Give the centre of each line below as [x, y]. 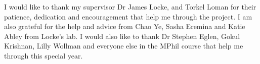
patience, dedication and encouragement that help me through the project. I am [128, 16]
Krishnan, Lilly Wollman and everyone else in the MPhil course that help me [124, 46]
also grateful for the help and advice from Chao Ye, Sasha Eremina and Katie [125, 26]
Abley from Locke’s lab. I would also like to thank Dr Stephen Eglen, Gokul [122, 36]
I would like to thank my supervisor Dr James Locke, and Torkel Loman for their [130, 6]
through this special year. [44, 55]
